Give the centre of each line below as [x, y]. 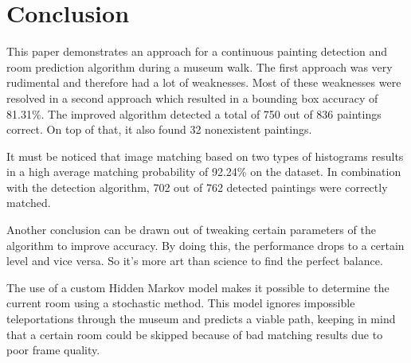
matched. [29, 203]
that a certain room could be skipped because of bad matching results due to [195, 334]
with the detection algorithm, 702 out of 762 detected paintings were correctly [197, 187]
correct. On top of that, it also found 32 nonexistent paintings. [159, 129]
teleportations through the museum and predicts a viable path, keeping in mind [201, 319]
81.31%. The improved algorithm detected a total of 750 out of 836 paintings [194, 113]
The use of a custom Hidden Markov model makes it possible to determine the [198, 287]
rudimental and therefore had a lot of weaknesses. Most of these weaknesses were [204, 82]
